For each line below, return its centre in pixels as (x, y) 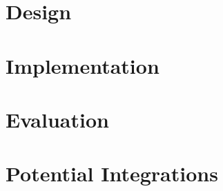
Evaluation (57, 119)
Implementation (83, 65)
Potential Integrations (112, 173)
